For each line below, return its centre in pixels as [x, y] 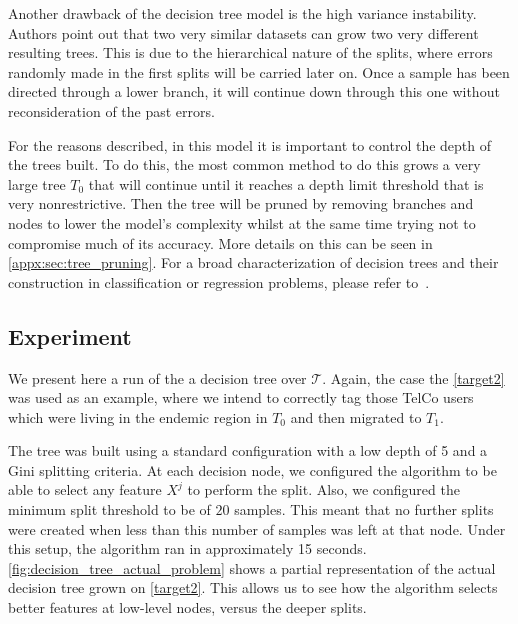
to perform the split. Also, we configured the [323, 489]
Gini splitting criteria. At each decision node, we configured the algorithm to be [252, 469]
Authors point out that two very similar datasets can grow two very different [243, 32]
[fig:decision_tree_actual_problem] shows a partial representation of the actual [252, 567]
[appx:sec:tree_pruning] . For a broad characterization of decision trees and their [253, 262]
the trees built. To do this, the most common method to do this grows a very [244, 164]
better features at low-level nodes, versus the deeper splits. [187, 607]
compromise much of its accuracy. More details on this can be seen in [220, 242]
